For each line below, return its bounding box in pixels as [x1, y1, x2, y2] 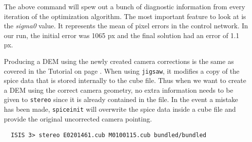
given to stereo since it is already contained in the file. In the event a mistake [4, 94, 238, 104]
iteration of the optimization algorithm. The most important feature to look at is [4, 11, 246, 21]
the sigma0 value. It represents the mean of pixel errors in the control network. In [4, 20, 248, 31]
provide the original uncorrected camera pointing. [4, 113, 152, 123]
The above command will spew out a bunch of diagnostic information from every [4, 1, 245, 11]
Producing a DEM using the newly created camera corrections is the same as [4, 56, 234, 66]
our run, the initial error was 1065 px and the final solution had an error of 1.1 [4, 30, 239, 40]
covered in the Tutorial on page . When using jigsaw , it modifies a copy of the [4, 65, 240, 76]
